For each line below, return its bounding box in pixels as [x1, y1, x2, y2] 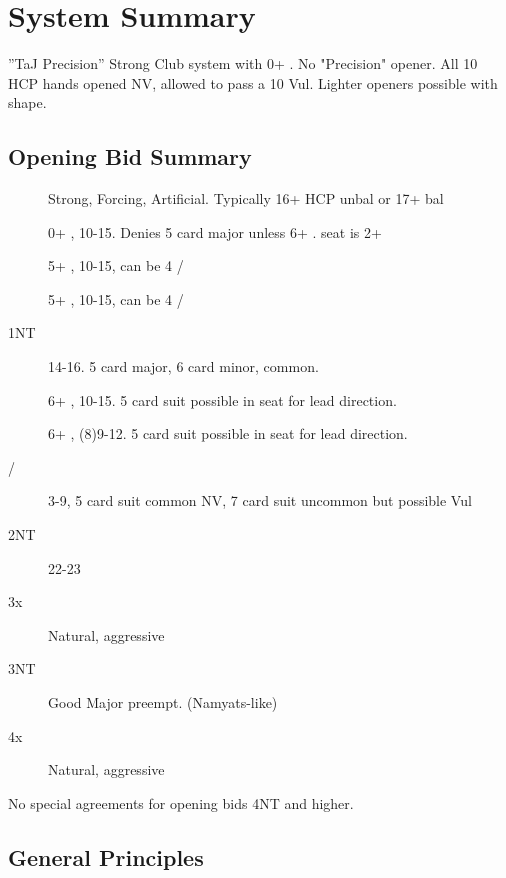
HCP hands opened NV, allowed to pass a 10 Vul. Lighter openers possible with [8, 72, 498, 93]
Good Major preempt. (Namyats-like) [48, 692, 278, 713]
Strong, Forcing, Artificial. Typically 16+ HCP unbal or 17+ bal [48, 188, 444, 209]
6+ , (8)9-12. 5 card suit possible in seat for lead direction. [48, 423, 408, 444]
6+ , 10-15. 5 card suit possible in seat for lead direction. [48, 389, 397, 410]
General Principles [8, 841, 204, 872]
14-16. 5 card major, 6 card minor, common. [48, 356, 319, 377]
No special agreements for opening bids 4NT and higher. [8, 792, 354, 813]
